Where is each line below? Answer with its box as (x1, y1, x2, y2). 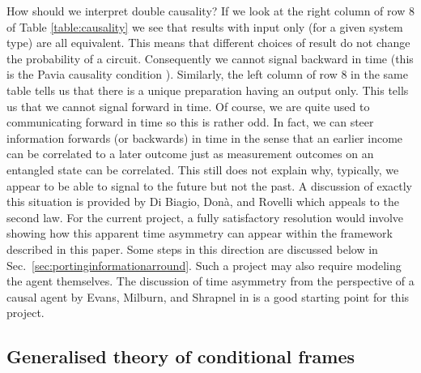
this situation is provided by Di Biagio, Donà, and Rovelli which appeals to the (6, 193, 399, 210)
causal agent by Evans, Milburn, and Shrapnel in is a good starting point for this (6, 288, 410, 305)
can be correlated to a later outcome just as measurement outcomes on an (6, 145, 374, 162)
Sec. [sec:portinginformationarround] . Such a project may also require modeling (6, 256, 402, 273)
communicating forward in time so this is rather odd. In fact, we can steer (6, 114, 374, 131)
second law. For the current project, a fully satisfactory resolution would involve (6, 208, 403, 225)
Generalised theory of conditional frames (6, 344, 355, 369)
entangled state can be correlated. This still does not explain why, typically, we (6, 161, 399, 178)
